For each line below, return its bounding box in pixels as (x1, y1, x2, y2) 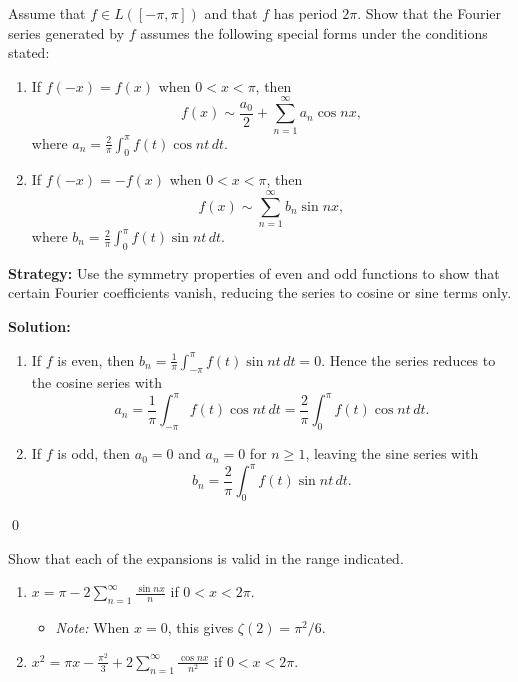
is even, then (57, 349, 135, 370)
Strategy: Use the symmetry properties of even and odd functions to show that (8, 262, 500, 283)
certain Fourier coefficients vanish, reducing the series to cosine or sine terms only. (8, 282, 512, 303)
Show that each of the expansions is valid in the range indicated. (8, 547, 404, 568)
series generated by (8, 22, 125, 43)
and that (204, 3, 258, 23)
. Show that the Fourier (357, 3, 502, 23)
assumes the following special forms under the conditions (140, 22, 488, 43)
